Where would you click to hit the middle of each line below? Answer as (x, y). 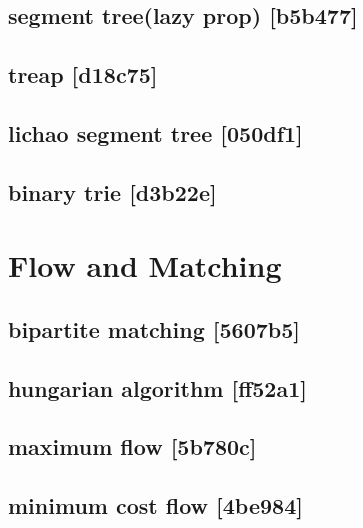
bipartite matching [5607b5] (154, 328)
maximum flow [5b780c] (132, 446)
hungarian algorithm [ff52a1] (157, 387)
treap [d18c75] (83, 74)
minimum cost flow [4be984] (155, 505)
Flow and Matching (145, 265)
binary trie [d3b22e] (112, 191)
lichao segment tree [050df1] (155, 132)
